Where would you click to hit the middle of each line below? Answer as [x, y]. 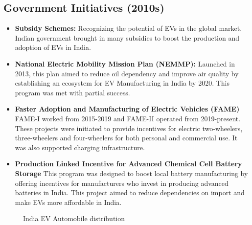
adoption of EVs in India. [53, 47]
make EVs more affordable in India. [68, 202]
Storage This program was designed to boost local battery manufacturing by [131, 173]
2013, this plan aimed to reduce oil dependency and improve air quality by [127, 73]
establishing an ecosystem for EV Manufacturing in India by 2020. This [122, 83]
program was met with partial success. [72, 92]
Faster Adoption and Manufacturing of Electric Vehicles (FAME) [127, 109]
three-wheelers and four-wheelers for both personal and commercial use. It [126, 138]
